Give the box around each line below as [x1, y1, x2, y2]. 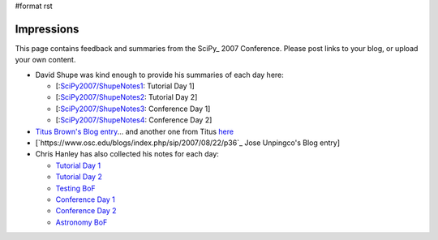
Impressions [15, 22, 79, 36]
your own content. [15, 55, 76, 65]
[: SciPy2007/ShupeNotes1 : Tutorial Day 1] [55, 81, 195, 91]
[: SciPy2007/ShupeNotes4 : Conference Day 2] [55, 115, 213, 125]
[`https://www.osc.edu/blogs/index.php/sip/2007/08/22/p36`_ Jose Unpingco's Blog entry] [35, 138, 341, 148]
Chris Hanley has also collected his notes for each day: [35, 149, 219, 159]
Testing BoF [55, 183, 97, 193]
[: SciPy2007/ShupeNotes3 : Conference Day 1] [55, 104, 211, 114]
